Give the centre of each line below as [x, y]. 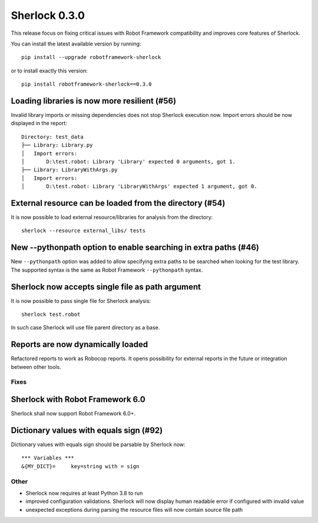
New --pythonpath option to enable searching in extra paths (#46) [135, 248]
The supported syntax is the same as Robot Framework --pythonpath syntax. [107, 270]
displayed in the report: [39, 123]
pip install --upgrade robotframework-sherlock [91, 57]
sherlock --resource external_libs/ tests [84, 231]
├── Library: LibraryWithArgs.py [69, 170]
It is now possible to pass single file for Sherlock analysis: [81, 300]
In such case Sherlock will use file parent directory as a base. [85, 328]
